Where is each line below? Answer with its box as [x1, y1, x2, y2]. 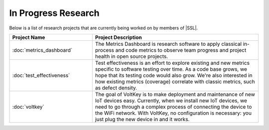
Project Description [95, 34, 142, 41]
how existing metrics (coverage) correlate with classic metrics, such [95, 78, 255, 85]
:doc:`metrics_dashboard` [12, 46, 73, 53]
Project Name [12, 34, 45, 41]
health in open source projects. [95, 53, 168, 60]
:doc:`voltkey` [12, 103, 44, 110]
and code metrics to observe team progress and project [115, 46, 247, 53]
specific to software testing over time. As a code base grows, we [95, 65, 248, 72]
